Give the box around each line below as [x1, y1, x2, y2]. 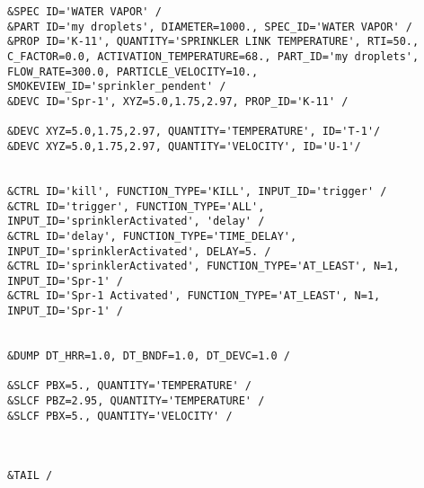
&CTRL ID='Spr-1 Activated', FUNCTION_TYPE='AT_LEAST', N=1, [7, 289, 381, 303]
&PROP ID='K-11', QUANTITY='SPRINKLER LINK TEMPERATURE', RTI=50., [7, 35, 420, 49]
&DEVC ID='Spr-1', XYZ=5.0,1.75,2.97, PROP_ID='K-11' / [7, 94, 349, 108]
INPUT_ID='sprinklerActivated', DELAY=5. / [7, 244, 271, 258]
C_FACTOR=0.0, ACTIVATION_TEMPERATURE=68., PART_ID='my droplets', [7, 49, 420, 63]
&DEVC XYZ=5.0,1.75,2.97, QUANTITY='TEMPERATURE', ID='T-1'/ [7, 125, 381, 138]
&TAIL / [7, 469, 53, 483]
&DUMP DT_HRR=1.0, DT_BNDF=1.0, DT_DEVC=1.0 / [7, 350, 290, 363]
